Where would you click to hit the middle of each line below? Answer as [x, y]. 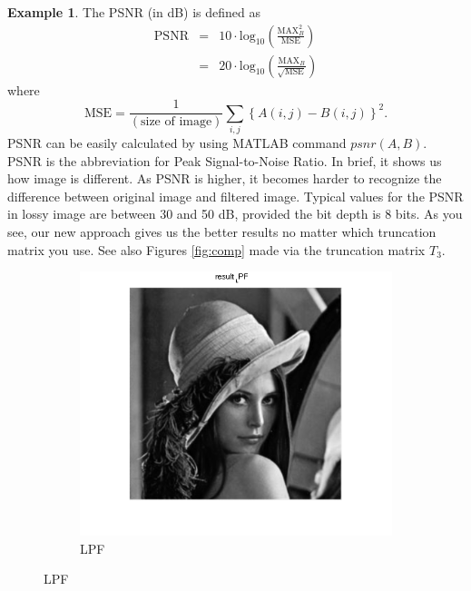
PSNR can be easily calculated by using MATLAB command [177, 143]
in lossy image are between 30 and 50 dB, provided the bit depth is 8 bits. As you [235, 214]
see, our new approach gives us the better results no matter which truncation [222, 232]
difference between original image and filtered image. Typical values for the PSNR [235, 196]
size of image [176, 122]
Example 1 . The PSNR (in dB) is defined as [134, 12]
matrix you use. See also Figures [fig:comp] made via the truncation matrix [216, 249]
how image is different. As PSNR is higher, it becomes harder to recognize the [225, 178]
